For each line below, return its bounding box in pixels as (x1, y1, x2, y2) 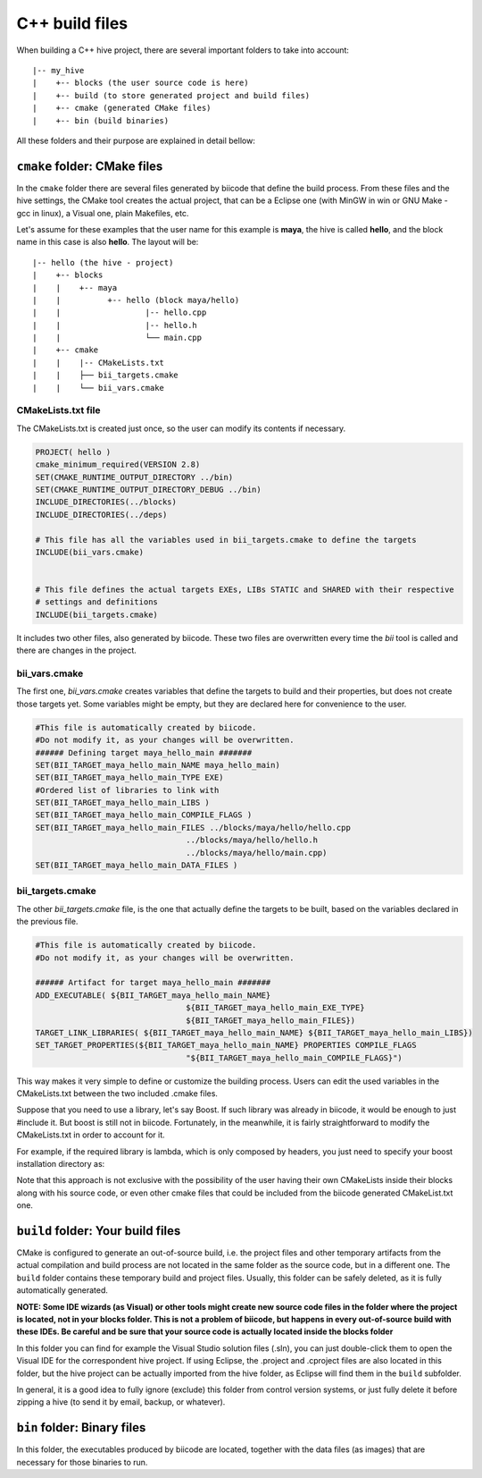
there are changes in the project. (16, 645, 137, 656)
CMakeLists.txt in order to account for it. (16, 1129, 165, 1140)
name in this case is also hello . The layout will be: (16, 237, 199, 248)
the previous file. (16, 916, 79, 927)
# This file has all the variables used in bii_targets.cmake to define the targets (35, 535, 417, 545)
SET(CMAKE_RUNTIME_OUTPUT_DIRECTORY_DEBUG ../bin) (35, 484, 262, 494)
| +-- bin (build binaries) (32, 115, 170, 125)
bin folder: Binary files (16, 1420, 146, 1435)
